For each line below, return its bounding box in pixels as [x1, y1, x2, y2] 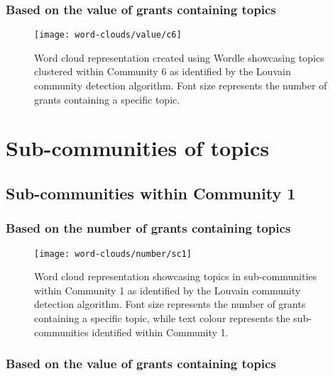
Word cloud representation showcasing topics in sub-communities [34, 269, 317, 284]
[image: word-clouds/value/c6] [34, 30, 182, 40]
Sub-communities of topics [6, 133, 270, 162]
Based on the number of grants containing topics [6, 219, 291, 237]
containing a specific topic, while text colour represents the [34, 311, 290, 326]
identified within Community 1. [92, 324, 229, 339]
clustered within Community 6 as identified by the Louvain [34, 64, 291, 79]
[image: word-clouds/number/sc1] [34, 248, 192, 259]
